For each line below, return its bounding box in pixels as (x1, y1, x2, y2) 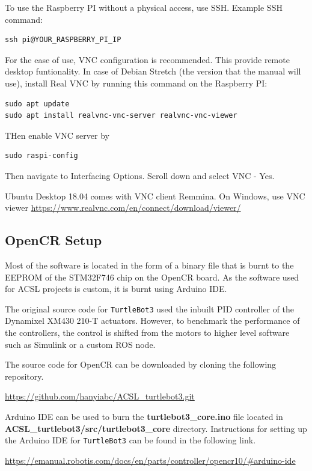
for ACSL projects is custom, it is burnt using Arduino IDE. (5, 282, 227, 295)
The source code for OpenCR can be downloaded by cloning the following (5, 358, 277, 371)
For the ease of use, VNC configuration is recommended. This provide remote (5, 53, 290, 65)
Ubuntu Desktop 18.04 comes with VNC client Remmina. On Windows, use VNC (5, 189, 305, 202)
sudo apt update (5, 99, 70, 108)
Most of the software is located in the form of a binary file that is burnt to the (5, 258, 294, 271)
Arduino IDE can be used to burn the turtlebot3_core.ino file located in (5, 410, 283, 422)
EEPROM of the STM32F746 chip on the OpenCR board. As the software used (5, 270, 299, 283)
